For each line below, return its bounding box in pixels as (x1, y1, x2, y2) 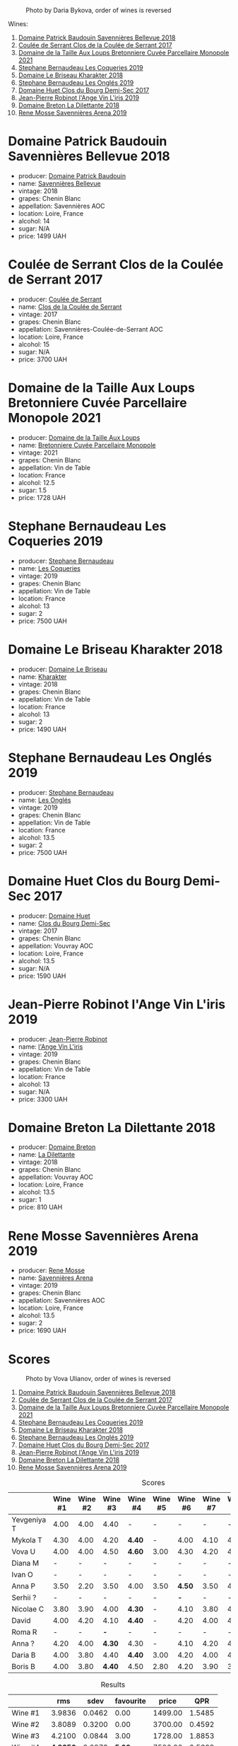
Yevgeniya (11, 1515, 47, 1525)
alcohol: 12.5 (18, 478, 55, 487)
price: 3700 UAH (18, 355, 68, 363)
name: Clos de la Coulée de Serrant (18, 302, 122, 310)
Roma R (11, 1627, 37, 1637)
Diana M (11, 1559, 40, 1569)
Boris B (11, 1662, 36, 1672)
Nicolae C (11, 1605, 44, 1614)
